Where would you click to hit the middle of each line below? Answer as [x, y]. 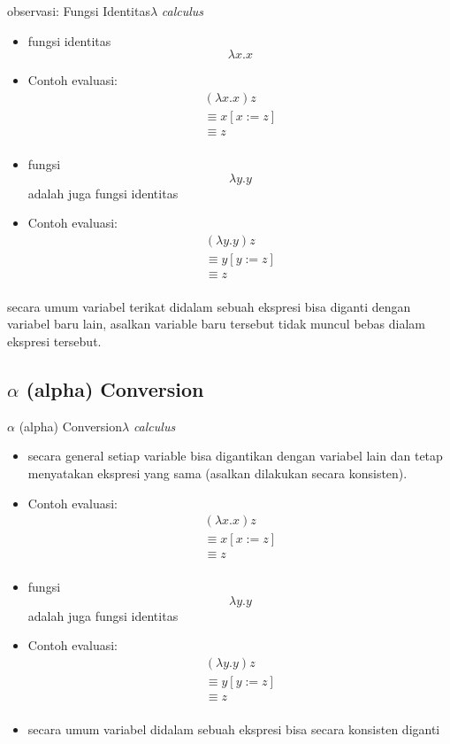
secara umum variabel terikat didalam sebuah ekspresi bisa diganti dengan [209, 306]
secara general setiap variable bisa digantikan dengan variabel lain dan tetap [235, 456]
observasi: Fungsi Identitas [79, 11]
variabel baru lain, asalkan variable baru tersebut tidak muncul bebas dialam [216, 324]
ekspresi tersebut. [54, 341]
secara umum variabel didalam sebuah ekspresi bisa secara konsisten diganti [234, 729]
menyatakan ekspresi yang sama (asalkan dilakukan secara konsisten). [217, 473]
